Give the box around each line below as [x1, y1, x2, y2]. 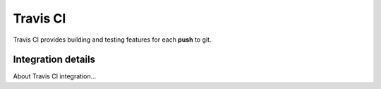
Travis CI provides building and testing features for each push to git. [13, 35, 212, 44]
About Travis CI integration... [13, 72, 97, 81]
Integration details [13, 54, 95, 66]
